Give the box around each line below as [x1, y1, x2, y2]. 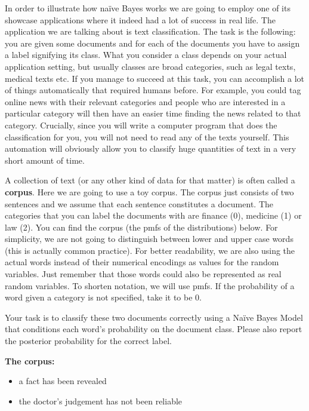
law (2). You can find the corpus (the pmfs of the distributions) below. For [5, 220, 278, 233]
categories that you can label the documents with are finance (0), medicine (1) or [5, 209, 302, 222]
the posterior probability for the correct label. [5, 335, 172, 347]
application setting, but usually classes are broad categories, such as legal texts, [5, 60, 296, 72]
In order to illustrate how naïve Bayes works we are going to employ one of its [5, 2, 291, 14]
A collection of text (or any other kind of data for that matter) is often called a [5, 174, 295, 186]
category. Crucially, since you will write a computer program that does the [5, 118, 277, 131]
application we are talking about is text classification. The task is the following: [5, 25, 296, 38]
